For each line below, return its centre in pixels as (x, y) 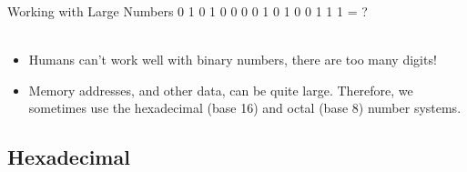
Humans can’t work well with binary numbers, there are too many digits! (233, 60)
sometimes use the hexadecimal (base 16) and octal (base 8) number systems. (245, 108)
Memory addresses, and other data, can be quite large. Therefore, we (221, 90)
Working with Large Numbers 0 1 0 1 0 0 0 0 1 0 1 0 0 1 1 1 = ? (188, 11)
